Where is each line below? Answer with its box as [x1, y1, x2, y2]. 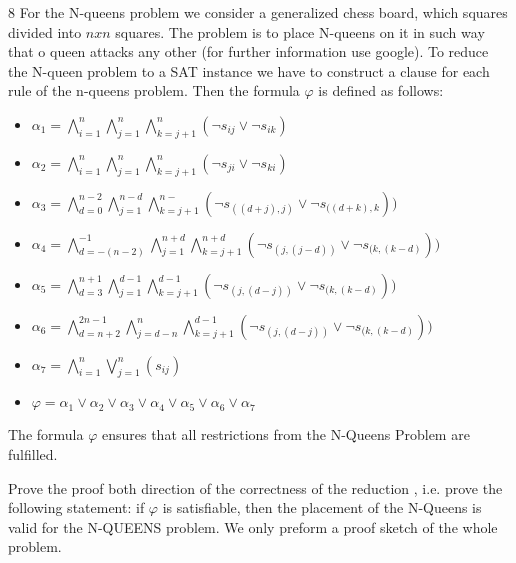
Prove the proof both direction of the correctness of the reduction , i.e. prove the [8, 477, 503, 498]
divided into [8, 21, 82, 42]
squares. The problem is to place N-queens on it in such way [115, 21, 485, 42]
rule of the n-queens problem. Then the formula [8, 80, 300, 101]
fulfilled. [8, 443, 58, 464]
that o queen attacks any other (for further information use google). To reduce [8, 41, 489, 62]
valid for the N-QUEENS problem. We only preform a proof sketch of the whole [8, 516, 498, 537]
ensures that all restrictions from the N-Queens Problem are [101, 424, 470, 445]
